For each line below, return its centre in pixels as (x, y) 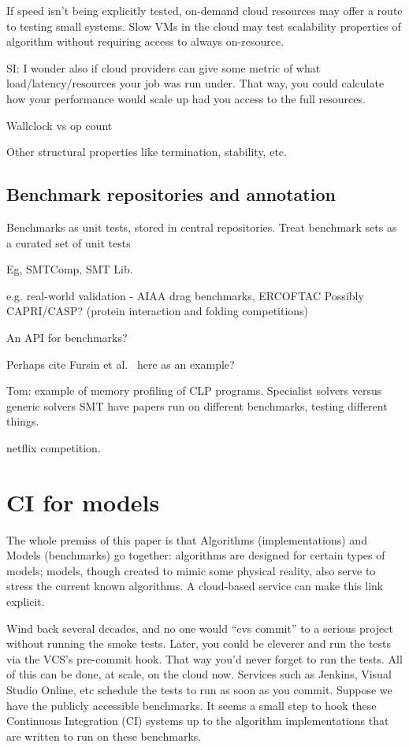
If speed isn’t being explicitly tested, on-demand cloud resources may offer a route (204, 10)
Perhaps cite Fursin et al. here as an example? (121, 364)
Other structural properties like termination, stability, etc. (147, 152)
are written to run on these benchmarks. (104, 736)
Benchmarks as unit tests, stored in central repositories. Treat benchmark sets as (202, 227)
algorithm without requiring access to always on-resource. (145, 41)
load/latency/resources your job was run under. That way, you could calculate (195, 83)
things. (23, 421)
